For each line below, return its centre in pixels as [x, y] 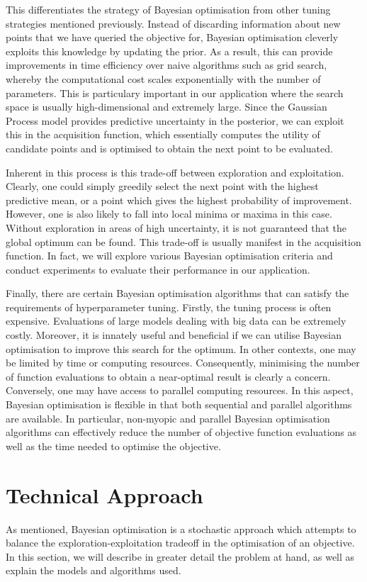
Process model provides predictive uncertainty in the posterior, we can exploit [175, 120]
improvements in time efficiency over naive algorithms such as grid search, [166, 65]
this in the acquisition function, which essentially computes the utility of [163, 134]
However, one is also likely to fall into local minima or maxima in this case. [169, 214]
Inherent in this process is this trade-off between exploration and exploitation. [175, 172]
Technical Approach [105, 494]
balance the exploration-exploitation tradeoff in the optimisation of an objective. [180, 543]
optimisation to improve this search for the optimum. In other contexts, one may [181, 348]
